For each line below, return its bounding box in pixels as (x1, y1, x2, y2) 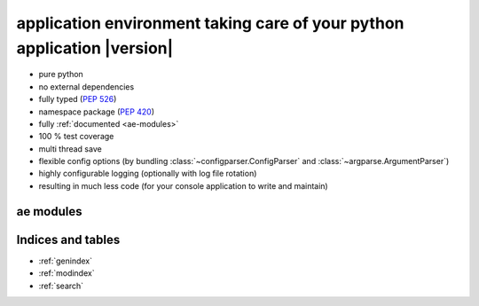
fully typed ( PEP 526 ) (38, 94, 117, 105)
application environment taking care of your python (16, 13, 404, 33)
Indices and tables (16, 231, 121, 247)
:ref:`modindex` (38, 268, 95, 279)
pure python (38, 69, 83, 80)
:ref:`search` (38, 280, 84, 291)
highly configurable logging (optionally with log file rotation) (38, 169, 257, 179)
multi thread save (38, 143, 102, 154)
